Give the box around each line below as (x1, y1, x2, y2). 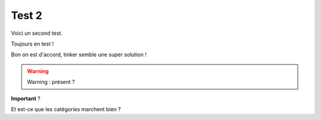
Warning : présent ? (27, 79, 75, 86)
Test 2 (11, 9, 43, 22)
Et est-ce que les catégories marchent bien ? (11, 105, 121, 112)
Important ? (11, 95, 41, 102)
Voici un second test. (11, 30, 62, 37)
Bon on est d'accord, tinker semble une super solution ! (11, 51, 147, 59)
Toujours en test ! (11, 40, 54, 47)
